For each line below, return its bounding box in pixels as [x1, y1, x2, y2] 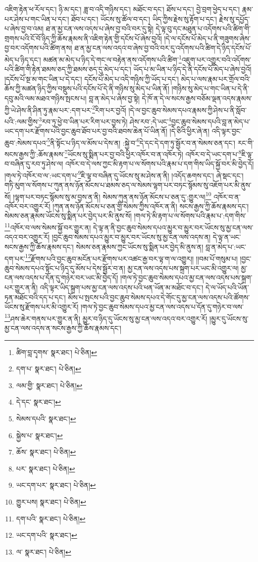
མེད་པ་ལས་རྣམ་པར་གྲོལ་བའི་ [181, 73, 251, 84]
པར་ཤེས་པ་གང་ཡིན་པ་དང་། [4, 13, 69, 24]
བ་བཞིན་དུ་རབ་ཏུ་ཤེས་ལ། [4, 158, 63, 169]
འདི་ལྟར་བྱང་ [211, 126, 242, 136]
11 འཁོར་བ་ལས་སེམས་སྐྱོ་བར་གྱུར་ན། [4, 221, 91, 232]
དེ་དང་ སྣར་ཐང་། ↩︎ [16, 397, 61, 407]
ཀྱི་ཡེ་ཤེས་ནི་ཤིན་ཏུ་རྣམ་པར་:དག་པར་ [4, 104, 92, 115]
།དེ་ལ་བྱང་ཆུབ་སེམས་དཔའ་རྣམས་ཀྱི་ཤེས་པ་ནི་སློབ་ [128, 104, 247, 115]
